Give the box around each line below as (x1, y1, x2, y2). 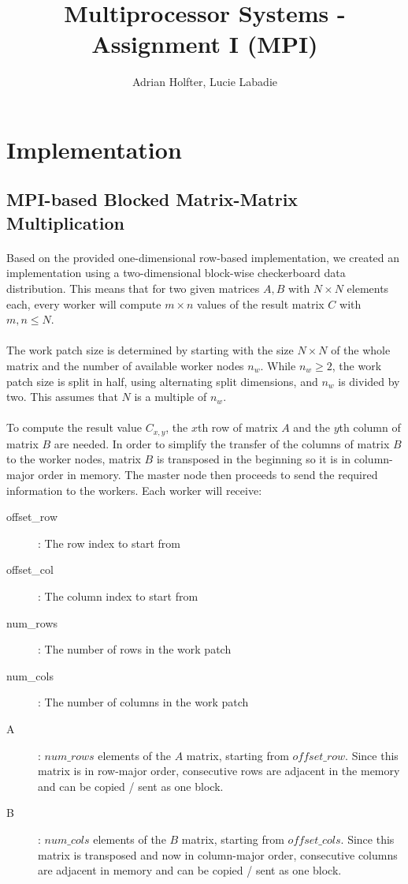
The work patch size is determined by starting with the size (6, 342, 294, 358)
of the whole (331, 342, 391, 358)
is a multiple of (134, 388, 207, 405)
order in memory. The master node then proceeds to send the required (38, 466, 378, 483)
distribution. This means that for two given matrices (6, 280, 260, 297)
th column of (339, 419, 401, 436)
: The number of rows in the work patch (38, 641, 232, 657)
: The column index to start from (38, 588, 198, 604)
